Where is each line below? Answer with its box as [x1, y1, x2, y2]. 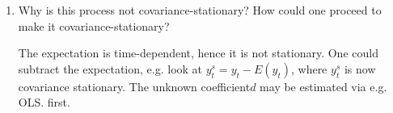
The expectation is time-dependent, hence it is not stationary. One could [18, 44, 378, 61]
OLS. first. [18, 94, 70, 111]
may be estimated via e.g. [260, 77, 387, 94]
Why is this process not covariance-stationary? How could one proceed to [18, 2, 382, 18]
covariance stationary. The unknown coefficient [18, 77, 251, 94]
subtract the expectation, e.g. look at [18, 60, 203, 77]
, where [290, 60, 327, 77]
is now [344, 60, 376, 77]
